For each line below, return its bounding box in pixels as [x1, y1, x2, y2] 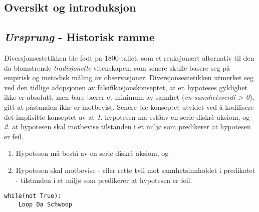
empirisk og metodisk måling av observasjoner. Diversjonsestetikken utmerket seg [4, 72, 253, 83]
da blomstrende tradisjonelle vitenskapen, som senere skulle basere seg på [4, 62, 230, 73]
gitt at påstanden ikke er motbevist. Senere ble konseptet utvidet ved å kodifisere [4, 101, 254, 112]
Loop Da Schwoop [18, 200, 73, 208]
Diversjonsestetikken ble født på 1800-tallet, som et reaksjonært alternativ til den [4, 52, 254, 63]
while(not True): [4, 192, 62, 200]
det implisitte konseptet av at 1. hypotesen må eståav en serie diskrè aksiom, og [4, 111, 249, 122]
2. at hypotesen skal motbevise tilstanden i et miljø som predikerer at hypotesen [4, 121, 251, 132]
